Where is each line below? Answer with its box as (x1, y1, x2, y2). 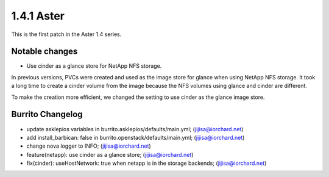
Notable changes (11, 46, 78, 57)
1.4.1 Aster (11, 9, 65, 23)
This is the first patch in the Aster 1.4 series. (11, 31, 122, 38)
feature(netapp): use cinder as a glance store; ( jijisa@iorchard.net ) (26, 151, 194, 158)
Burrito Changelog (11, 109, 83, 120)
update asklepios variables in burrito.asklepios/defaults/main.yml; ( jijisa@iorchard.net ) (26, 125, 244, 132)
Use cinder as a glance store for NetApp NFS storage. (26, 62, 162, 70)
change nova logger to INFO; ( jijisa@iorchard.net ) (26, 142, 152, 150)
